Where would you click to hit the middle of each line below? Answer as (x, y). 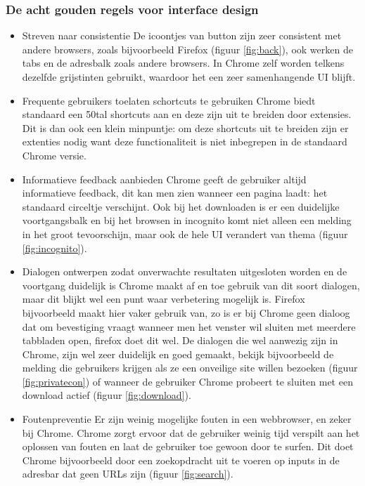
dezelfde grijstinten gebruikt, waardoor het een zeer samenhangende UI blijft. (189, 77)
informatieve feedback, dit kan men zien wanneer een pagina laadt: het (175, 193)
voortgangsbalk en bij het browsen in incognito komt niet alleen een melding (187, 220)
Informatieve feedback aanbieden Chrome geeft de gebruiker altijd (164, 179)
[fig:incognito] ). (55, 248)
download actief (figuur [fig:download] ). (107, 395)
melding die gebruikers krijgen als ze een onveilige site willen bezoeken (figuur (190, 368)
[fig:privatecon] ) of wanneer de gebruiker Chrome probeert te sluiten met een (187, 381)
